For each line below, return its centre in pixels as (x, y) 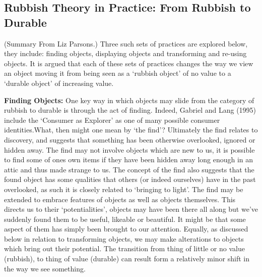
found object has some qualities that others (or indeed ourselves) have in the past (130, 179)
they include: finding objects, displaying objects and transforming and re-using (125, 53)
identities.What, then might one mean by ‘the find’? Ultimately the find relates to (131, 130)
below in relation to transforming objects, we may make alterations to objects (124, 238)
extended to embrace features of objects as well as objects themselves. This (120, 199)
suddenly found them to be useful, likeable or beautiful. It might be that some (125, 219)
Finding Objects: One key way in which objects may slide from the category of (129, 100)
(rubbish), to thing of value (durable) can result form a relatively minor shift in (127, 259)
